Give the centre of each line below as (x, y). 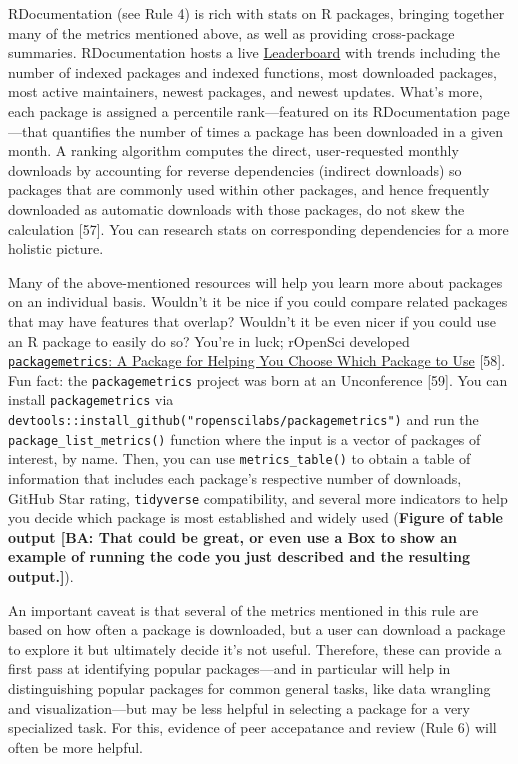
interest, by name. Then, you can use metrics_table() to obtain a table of (239, 458)
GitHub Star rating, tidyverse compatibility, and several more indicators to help (258, 497)
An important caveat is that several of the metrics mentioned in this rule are (243, 609)
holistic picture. (56, 248)
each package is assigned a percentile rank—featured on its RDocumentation (243, 110)
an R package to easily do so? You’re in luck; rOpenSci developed (209, 340)
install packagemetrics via (91, 399)
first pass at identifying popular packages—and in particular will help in (229, 668)
